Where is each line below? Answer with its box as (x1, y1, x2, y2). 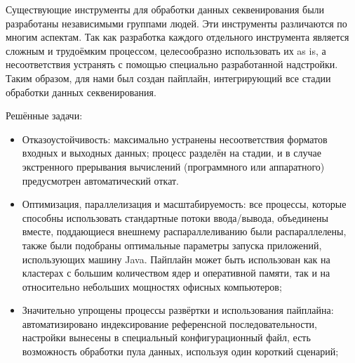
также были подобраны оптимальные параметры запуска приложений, (22, 237, 322, 252)
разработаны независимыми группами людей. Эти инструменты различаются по (6, 15, 347, 30)
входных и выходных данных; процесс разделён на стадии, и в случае (22, 145, 322, 160)
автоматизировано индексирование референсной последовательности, (22, 316, 317, 331)
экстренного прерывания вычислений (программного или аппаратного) (22, 159, 325, 173)
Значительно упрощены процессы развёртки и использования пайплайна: (22, 303, 334, 317)
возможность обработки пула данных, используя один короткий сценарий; (22, 344, 339, 359)
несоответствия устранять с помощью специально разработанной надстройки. (6, 57, 338, 72)
